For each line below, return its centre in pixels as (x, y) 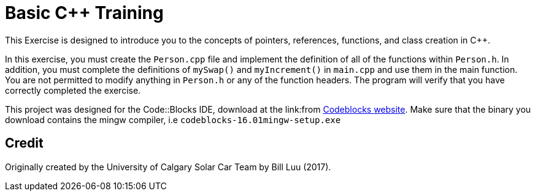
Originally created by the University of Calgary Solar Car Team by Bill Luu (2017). (168, 167)
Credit (24, 143)
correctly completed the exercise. (73, 90)
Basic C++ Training (84, 13)
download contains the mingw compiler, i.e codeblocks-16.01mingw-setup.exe (173, 119)
